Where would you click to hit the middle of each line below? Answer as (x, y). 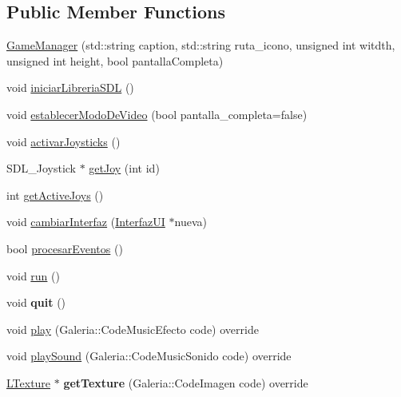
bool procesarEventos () (65, 248)
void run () (33, 275)
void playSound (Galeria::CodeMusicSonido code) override (149, 356)
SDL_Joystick (41, 168)
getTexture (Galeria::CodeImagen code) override (186, 382)
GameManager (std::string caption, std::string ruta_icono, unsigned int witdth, (201, 45)
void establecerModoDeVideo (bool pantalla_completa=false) (157, 114)
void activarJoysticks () (64, 141)
